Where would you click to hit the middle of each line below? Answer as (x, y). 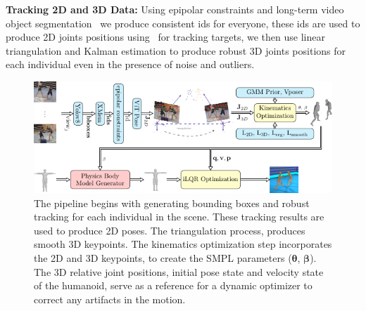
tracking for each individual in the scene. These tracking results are (179, 217)
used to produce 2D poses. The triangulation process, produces (170, 230)
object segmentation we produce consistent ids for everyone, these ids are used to (183, 23)
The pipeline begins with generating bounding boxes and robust (172, 203)
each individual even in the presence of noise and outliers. (130, 64)
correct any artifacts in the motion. (110, 299)
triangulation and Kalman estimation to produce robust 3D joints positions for (176, 50)
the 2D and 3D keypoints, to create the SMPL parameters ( (163, 258)
